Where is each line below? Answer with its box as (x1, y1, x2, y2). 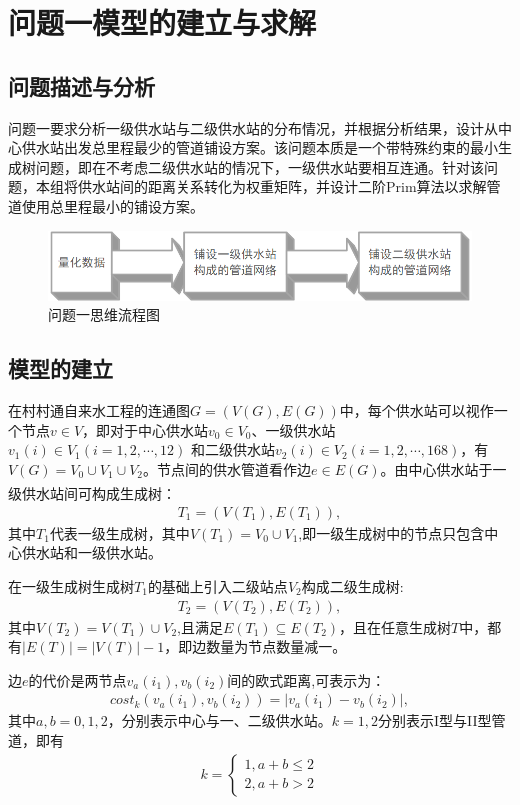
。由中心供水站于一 (380, 458, 507, 479)
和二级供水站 (190, 439, 275, 460)
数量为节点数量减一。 (206, 636, 347, 657)
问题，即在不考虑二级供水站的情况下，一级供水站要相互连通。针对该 (35, 156, 484, 177)
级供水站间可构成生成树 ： (8, 482, 176, 503)
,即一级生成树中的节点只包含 (298, 522, 485, 543)
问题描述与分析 (8, 70, 155, 101)
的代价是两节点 (28, 669, 127, 690)
